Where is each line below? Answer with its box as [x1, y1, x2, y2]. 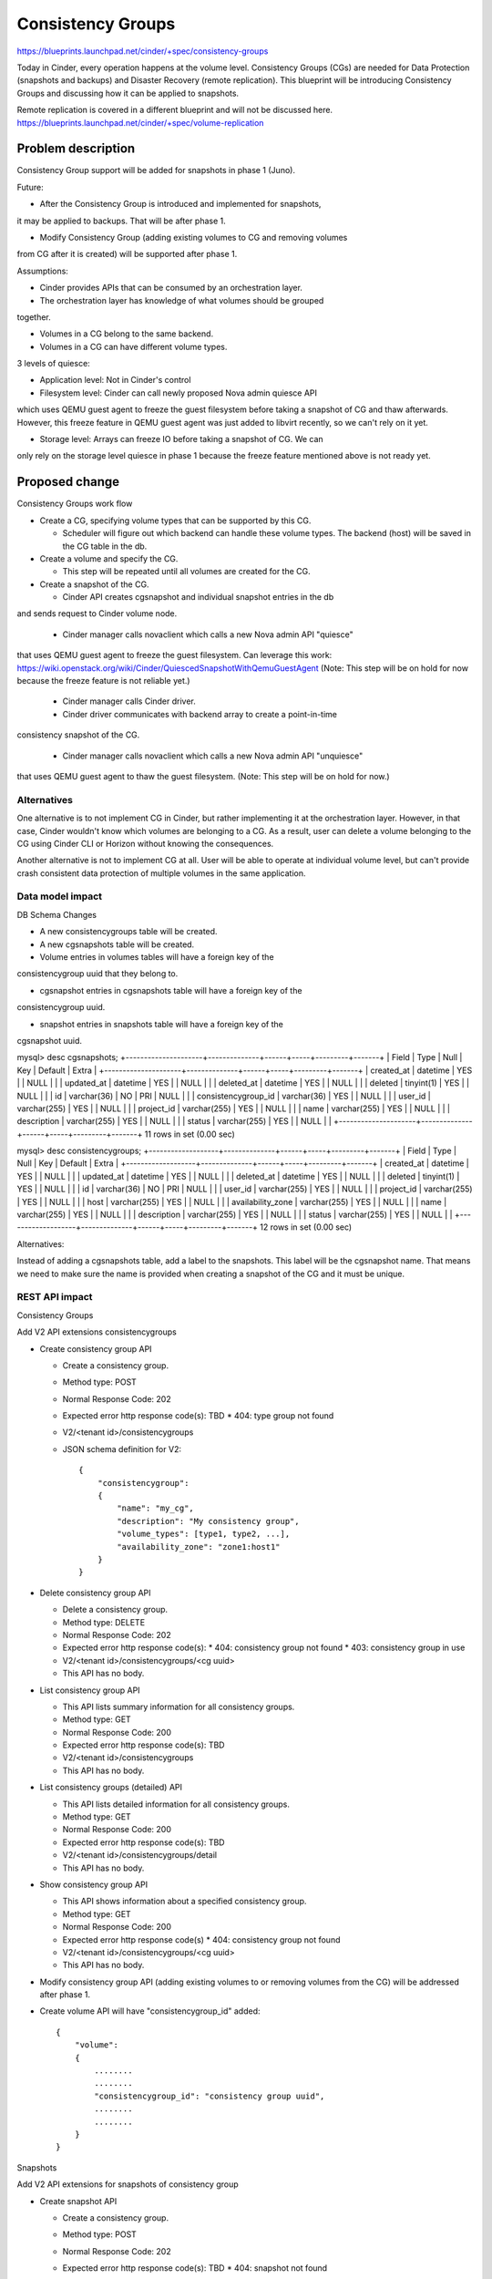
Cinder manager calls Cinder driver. [62, 696, 196, 706]
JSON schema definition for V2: [62, 1443, 182, 1454]
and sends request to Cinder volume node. [16, 608, 178, 619]
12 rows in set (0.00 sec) [260, 1222, 353, 1232]
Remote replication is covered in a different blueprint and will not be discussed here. [16, 105, 333, 116]
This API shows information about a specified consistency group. [62, 1896, 307, 1907]
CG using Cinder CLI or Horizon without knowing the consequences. [16, 838, 274, 849]
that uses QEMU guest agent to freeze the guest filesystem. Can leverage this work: [16, 650, 333, 661]
